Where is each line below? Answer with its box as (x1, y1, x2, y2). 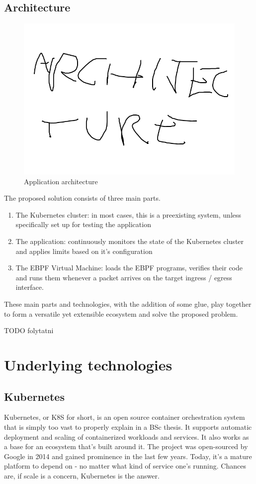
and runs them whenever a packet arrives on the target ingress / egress (15, 272, 232, 282)
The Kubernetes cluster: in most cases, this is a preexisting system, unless (15, 209, 242, 220)
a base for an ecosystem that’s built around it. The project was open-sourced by (4, 441, 248, 452)
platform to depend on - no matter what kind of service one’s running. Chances (4, 461, 246, 471)
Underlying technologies (4, 354, 172, 374)
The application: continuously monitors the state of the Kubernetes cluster (15, 236, 244, 246)
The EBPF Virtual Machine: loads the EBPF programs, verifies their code (15, 262, 243, 273)
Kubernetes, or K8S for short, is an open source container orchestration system (4, 412, 245, 422)
